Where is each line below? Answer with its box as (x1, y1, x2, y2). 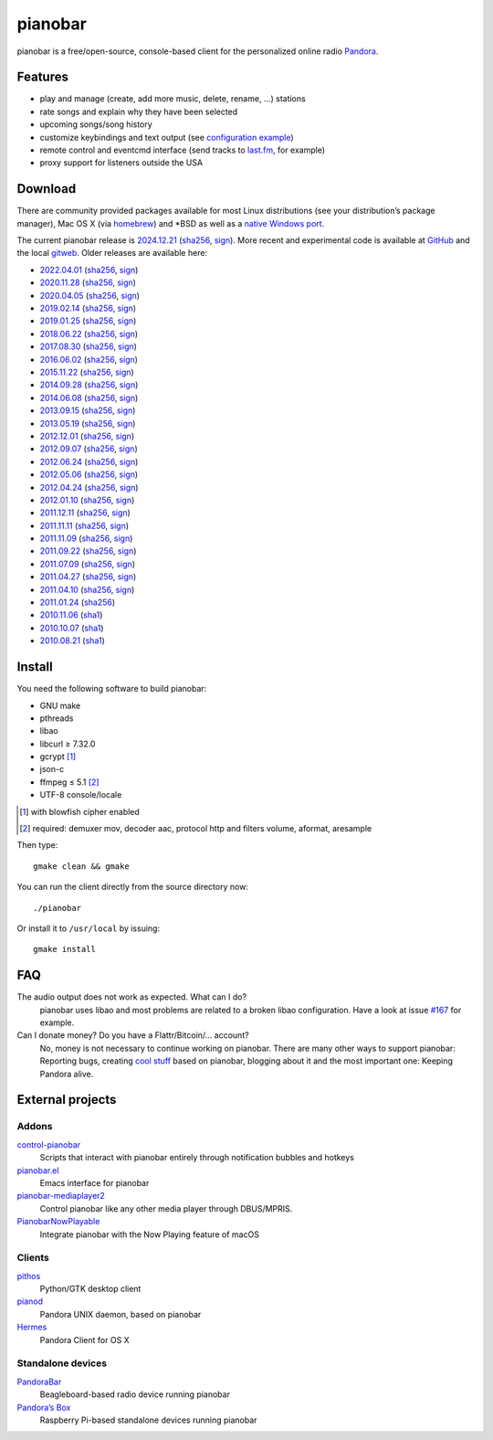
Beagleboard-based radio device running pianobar (39, 1389, 230, 1400)
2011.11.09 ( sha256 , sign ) (39, 533, 133, 544)
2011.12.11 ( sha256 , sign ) (39, 507, 131, 518)
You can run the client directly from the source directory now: (16, 882, 248, 893)
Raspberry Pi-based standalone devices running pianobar (39, 1414, 257, 1425)
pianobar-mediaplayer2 (16, 1191, 105, 1202)
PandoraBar (16, 1376, 62, 1387)
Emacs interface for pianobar (39, 1177, 150, 1188)
